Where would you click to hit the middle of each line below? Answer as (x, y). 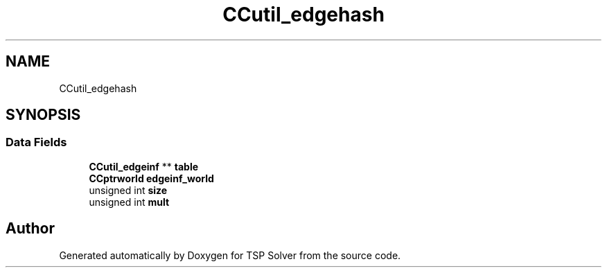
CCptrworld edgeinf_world (151, 178)
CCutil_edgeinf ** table (144, 166)
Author (30, 229)
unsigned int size (128, 190)
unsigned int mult (129, 202)
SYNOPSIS (43, 115)
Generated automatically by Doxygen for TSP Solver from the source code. (230, 255)
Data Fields (36, 142)
